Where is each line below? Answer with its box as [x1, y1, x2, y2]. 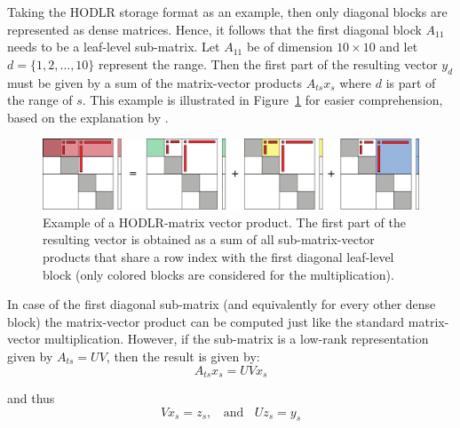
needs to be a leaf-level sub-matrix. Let [7, 37, 220, 56]
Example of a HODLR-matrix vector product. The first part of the [43, 212, 407, 231]
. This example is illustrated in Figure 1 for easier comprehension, [82, 91, 443, 109]
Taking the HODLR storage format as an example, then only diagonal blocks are [7, 3, 448, 20]
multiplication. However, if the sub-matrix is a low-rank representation [44, 329, 429, 348]
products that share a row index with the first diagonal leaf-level [43, 248, 394, 266]
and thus [7, 389, 55, 408]
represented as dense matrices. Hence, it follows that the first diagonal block [7, 20, 422, 38]
